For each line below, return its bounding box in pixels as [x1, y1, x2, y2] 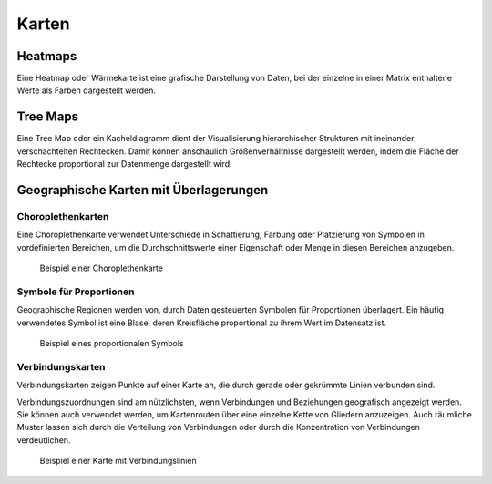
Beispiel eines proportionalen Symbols [39, 338, 184, 348]
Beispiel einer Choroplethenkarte [39, 263, 164, 273]
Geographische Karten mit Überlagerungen [16, 182, 269, 198]
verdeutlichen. [16, 434, 71, 446]
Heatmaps [16, 48, 77, 64]
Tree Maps [16, 109, 79, 125]
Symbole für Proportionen [16, 285, 135, 298]
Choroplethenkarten [16, 210, 109, 222]
